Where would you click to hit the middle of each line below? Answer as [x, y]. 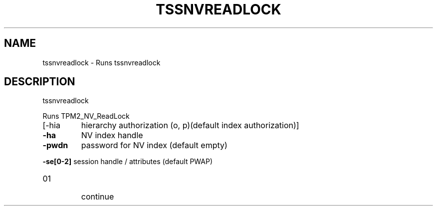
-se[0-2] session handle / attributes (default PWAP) [128, 162]
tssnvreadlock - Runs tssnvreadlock [102, 62]
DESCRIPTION [40, 82]
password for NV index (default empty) [154, 145]
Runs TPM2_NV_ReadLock [86, 116]
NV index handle [112, 135]
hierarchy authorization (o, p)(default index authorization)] [190, 125]
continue [98, 197]
